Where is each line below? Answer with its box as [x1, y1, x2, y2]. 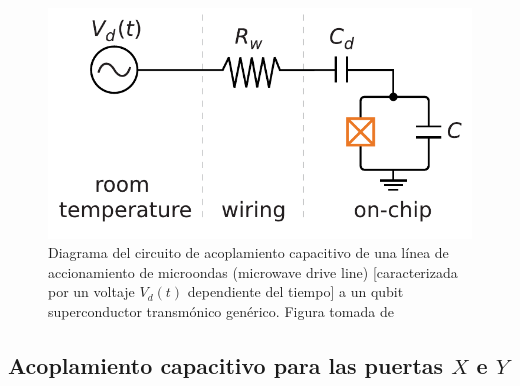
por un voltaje [48, 281, 135, 302]
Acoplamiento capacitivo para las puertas [8, 349, 444, 380]
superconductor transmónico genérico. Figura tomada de [48, 300, 394, 321]
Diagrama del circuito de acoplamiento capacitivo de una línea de [48, 242, 449, 263]
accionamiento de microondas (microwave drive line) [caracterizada [48, 261, 458, 282]
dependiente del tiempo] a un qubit [187, 281, 404, 302]
